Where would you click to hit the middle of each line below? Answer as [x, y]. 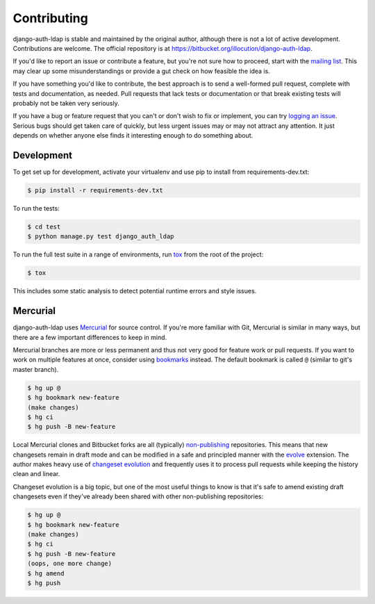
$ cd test [44, 227]
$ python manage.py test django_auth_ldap [101, 237]
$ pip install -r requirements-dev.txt [95, 190]
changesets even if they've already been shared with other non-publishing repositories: [138, 496]
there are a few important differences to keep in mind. [90, 337]
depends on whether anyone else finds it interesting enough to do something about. [133, 136]
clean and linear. [36, 474]
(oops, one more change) [70, 564]
